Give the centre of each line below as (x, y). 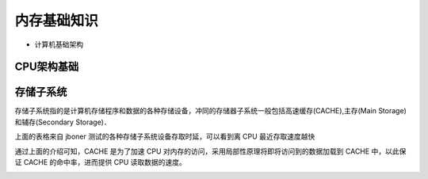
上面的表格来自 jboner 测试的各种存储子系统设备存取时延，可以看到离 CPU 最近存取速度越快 (165, 137)
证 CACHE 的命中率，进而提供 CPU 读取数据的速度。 (100, 162)
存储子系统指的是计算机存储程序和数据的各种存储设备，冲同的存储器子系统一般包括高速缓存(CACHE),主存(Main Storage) (211, 111)
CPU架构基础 (47, 67)
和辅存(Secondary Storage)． (63, 122)
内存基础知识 (57, 21)
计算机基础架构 (59, 44)
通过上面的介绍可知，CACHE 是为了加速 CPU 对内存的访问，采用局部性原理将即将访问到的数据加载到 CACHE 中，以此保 (210, 151)
